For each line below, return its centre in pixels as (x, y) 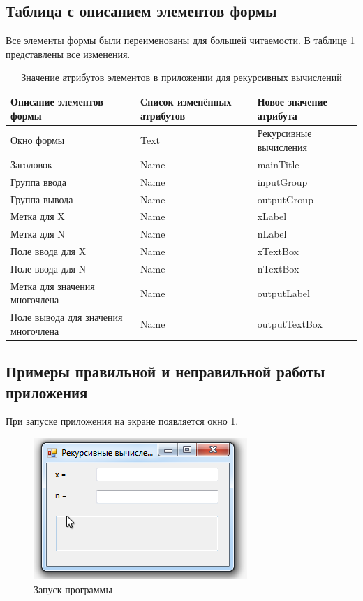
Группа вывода (42, 199)
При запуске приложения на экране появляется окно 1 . (122, 421)
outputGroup (285, 199)
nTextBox (278, 268)
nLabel (272, 234)
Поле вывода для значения (67, 317)
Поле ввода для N (49, 268)
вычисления (282, 147)
